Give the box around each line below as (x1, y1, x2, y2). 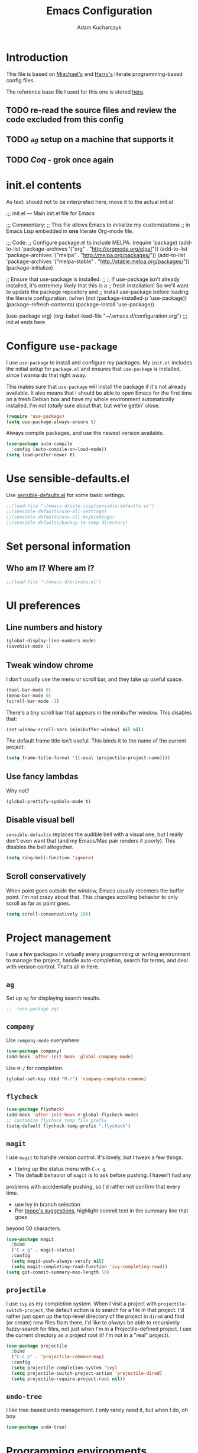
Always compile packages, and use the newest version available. (6, 430, 164, 437)
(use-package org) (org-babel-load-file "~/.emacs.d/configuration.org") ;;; (6, 312, 188, 319)
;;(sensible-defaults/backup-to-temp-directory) (6, 520, 128, 526)
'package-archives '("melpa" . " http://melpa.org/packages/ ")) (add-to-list (6, 251, 186, 258)
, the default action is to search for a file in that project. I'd (43, 1306, 184, 1313)
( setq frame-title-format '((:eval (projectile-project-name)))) (6, 755, 170, 761)
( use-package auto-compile (6, 441, 73, 447)
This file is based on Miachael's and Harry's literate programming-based (6, 70, 183, 78)
